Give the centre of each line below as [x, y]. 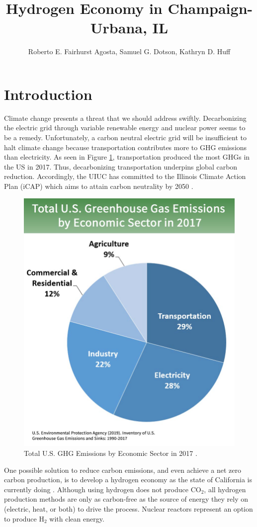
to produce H [24, 518]
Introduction [48, 94]
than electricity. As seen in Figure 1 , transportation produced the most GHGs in [127, 157]
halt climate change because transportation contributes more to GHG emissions [126, 147]
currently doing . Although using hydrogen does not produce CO [103, 489]
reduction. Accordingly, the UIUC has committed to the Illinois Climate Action [125, 176]
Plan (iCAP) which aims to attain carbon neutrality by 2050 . [99, 186]
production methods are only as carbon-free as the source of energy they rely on [126, 499]
